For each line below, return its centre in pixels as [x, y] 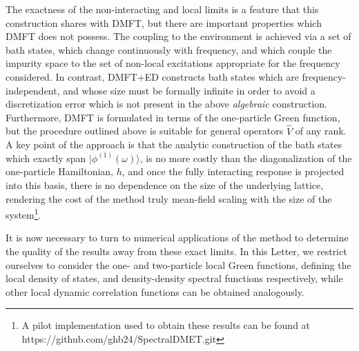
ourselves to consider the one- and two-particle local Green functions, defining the [178, 264]
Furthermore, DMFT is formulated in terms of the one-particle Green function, [173, 117]
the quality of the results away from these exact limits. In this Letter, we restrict [176, 251]
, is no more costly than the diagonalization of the [246, 158]
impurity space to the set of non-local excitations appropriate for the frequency [173, 63]
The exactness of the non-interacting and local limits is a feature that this [162, 9]
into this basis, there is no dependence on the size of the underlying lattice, [165, 184]
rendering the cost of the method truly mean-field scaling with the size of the [169, 198]
